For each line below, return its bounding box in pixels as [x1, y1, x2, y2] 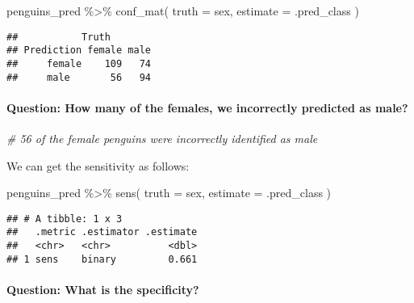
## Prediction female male [6, 44, 151, 57]
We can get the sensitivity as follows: [6, 157, 190, 174]
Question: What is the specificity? [6, 281, 199, 298]
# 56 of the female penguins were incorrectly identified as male [6, 130, 318, 147]
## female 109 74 [6, 57, 151, 69]
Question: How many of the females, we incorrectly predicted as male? [6, 99, 408, 116]
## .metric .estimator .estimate [6, 226, 198, 238]
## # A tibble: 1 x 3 [6, 213, 123, 225]
